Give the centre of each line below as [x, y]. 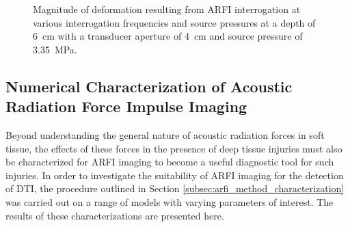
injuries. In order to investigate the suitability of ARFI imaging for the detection [175, 175]
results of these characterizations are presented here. [115, 215]
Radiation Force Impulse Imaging [126, 106]
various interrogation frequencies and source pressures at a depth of [174, 22]
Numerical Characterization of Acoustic [149, 86]
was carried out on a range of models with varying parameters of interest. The [170, 201]
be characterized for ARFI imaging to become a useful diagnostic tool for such [170, 162]
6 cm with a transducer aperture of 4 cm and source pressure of [168, 36]
